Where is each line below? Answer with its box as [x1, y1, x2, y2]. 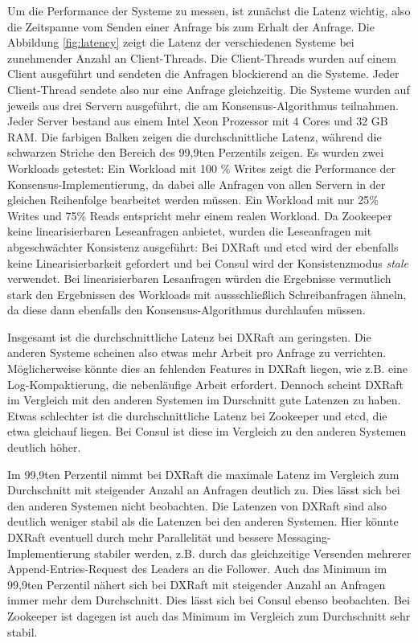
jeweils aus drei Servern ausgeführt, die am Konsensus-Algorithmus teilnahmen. [7, 96, 399, 113]
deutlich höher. [7, 439, 81, 456]
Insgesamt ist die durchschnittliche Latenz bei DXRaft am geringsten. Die [7, 328, 371, 345]
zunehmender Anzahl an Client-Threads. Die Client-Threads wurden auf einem [7, 49, 396, 66]
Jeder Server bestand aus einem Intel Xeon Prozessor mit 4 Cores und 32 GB [7, 113, 388, 129]
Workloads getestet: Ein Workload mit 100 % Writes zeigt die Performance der [7, 159, 396, 176]
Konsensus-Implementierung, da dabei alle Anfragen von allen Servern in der [7, 175, 386, 192]
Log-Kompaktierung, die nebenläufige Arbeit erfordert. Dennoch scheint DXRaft [7, 375, 404, 392]
